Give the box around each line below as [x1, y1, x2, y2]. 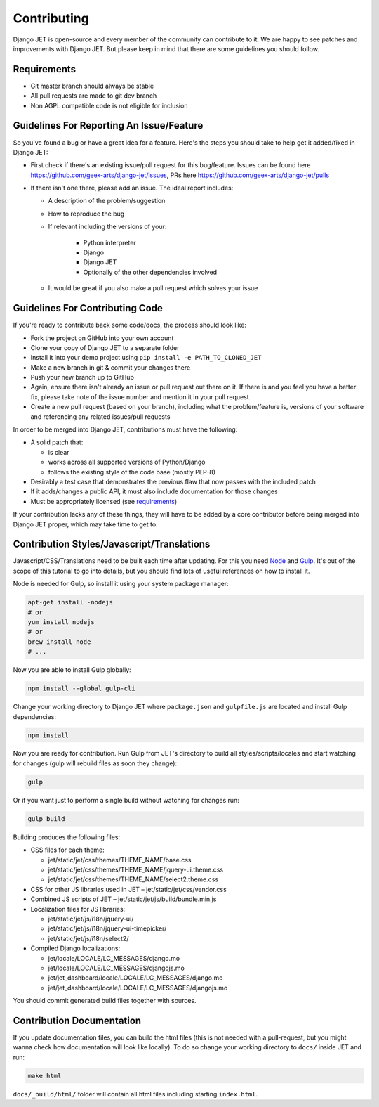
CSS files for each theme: [30, 846, 105, 854]
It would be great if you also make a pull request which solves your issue [48, 284, 258, 292]
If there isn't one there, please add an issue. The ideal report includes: [30, 183, 234, 193]
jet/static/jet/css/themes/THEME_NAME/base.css [48, 855, 192, 864]
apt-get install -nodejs [27, 598, 114, 607]
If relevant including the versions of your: [48, 222, 167, 231]
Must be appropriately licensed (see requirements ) [30, 497, 178, 505]
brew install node [27, 637, 91, 646]
